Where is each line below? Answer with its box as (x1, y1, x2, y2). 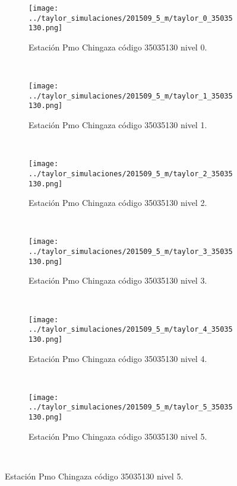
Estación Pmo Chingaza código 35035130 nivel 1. (29, 119, 207, 131)
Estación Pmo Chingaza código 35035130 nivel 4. (29, 352, 207, 364)
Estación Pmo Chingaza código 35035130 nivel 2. (29, 196, 207, 209)
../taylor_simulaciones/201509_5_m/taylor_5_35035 (29, 403, 233, 412)
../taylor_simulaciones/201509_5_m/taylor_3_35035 (29, 247, 233, 256)
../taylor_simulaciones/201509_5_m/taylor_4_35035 (29, 325, 233, 334)
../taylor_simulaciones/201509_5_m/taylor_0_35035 (29, 14, 233, 23)
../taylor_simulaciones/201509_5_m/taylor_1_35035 (29, 91, 233, 100)
